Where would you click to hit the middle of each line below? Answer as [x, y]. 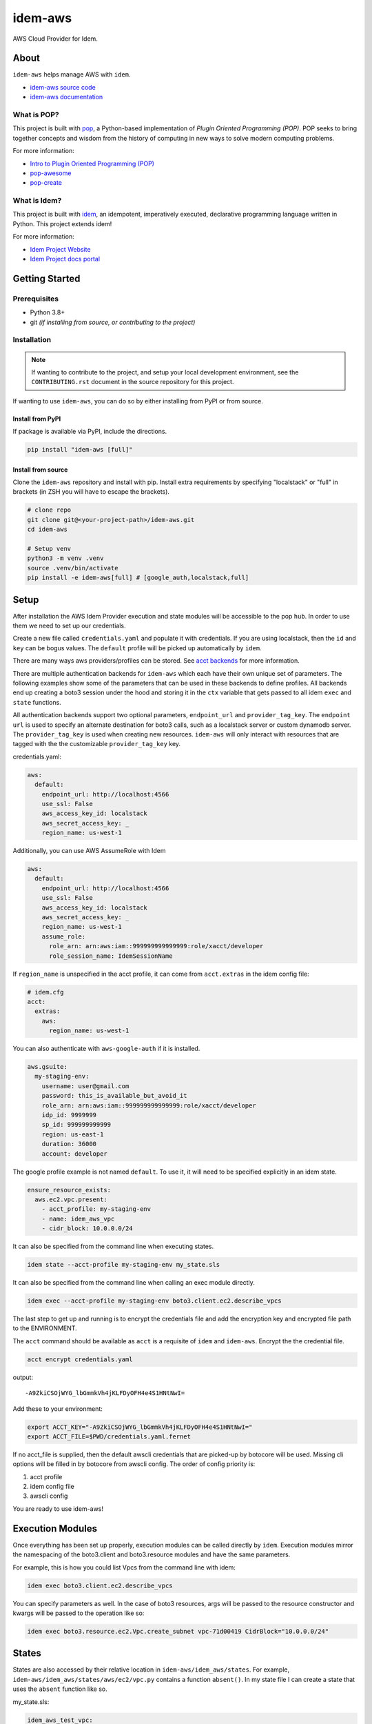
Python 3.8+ [48, 312]
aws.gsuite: [48, 1067]
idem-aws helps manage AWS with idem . [72, 74]
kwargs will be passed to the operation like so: [79, 1613]
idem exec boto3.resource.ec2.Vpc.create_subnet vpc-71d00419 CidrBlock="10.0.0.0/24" [178, 1631]
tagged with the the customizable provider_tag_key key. [97, 744]
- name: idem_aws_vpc [78, 1219]
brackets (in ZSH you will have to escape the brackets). [91, 492]
